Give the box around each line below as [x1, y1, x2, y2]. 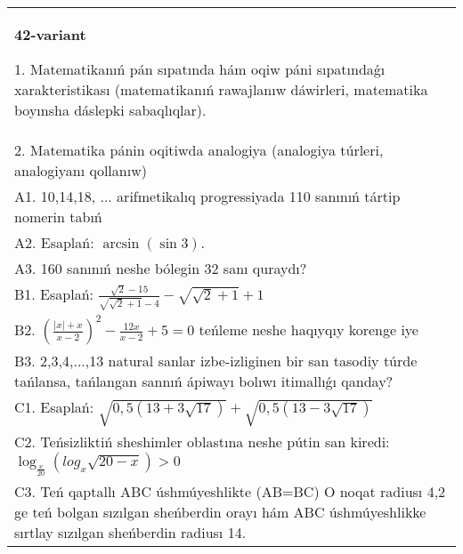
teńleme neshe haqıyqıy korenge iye [199, 319, 418, 341]
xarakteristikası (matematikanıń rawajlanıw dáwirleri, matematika [14, 79, 428, 100]
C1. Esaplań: [14, 397, 94, 418]
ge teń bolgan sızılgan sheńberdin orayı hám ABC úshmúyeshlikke [14, 502, 426, 522]
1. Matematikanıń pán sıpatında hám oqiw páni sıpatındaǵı [14, 59, 386, 79]
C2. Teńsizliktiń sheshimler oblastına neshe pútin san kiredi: [14, 430, 390, 452]
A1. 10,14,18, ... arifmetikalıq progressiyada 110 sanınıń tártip [14, 186, 401, 206]
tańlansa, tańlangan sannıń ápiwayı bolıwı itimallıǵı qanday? [14, 371, 394, 392]
